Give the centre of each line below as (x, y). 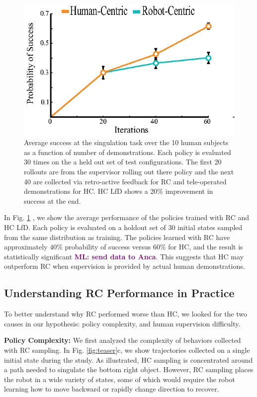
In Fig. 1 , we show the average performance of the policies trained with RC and (127, 217)
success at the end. (52, 200)
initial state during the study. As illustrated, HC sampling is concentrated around (128, 359)
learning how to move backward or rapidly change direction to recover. (112, 389)
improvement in (189, 191)
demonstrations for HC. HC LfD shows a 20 (91, 191)
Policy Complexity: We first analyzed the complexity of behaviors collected (123, 340)
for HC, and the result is (206, 247)
